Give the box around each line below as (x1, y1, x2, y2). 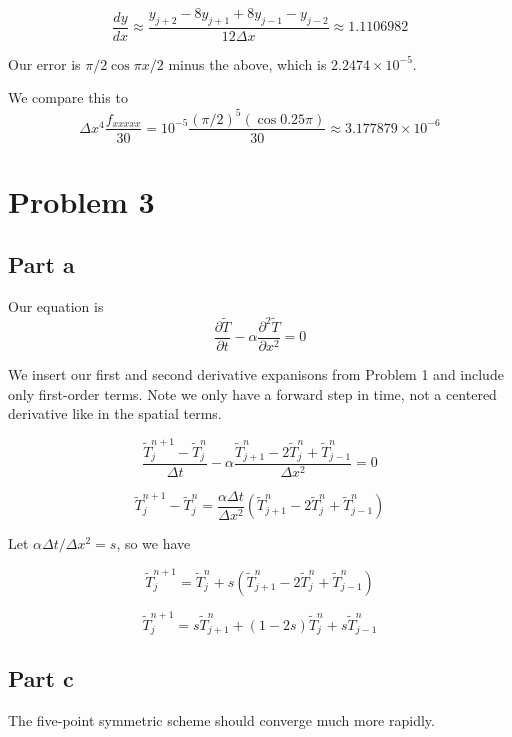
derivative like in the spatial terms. (8, 403, 222, 424)
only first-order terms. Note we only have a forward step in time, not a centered (8, 383, 497, 404)
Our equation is (8, 296, 104, 317)
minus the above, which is (168, 53, 327, 74)
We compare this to (8, 87, 128, 108)
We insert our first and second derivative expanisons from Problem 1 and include (8, 364, 504, 385)
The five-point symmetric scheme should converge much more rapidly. (8, 710, 435, 731)
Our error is (8, 53, 81, 74)
